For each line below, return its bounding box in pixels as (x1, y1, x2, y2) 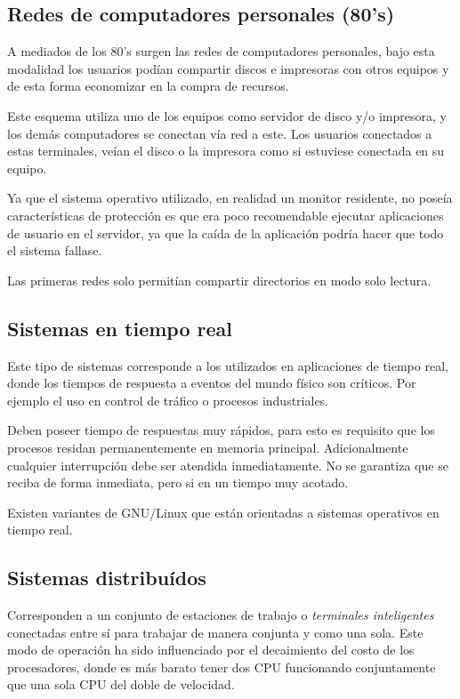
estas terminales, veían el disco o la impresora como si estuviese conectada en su (7, 141, 445, 160)
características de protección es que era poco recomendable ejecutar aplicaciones (7, 205, 444, 224)
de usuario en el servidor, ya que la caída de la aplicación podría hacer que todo (7, 223, 444, 242)
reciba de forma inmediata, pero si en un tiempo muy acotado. (7, 473, 349, 492)
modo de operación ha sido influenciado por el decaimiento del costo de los (7, 640, 415, 659)
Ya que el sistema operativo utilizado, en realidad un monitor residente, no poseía (7, 189, 453, 207)
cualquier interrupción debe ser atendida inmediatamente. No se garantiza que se (7, 455, 448, 474)
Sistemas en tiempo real (7, 314, 233, 341)
